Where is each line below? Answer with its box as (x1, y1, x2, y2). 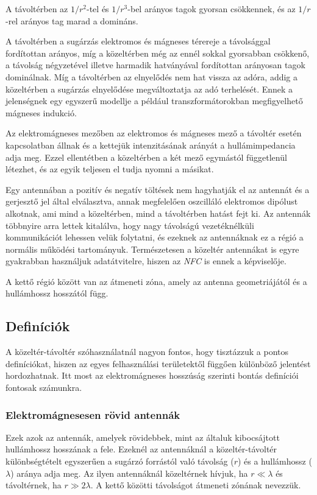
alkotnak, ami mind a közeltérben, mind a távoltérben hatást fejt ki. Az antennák (5, 206, 311, 219)
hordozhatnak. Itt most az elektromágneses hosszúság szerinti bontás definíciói (5, 369, 299, 382)
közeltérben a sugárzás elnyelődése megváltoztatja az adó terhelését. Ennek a (5, 82, 293, 95)
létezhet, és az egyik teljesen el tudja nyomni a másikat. (5, 163, 214, 175)
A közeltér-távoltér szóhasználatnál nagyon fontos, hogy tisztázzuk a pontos (5, 345, 289, 358)
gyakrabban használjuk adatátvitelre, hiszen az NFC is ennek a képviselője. (5, 255, 287, 267)
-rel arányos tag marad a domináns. (5, 14, 138, 27)
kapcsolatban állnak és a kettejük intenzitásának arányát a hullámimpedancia (5, 138, 296, 151)
